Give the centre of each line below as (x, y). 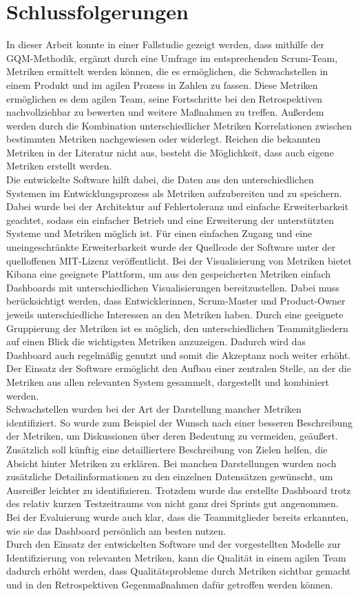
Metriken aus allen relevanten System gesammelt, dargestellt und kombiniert (168, 381)
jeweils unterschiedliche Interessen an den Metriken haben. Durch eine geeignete (175, 314)
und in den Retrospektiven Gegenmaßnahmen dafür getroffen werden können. (170, 584)
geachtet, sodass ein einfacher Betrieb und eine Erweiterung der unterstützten (170, 219)
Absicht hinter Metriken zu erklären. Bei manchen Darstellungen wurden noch (171, 463)
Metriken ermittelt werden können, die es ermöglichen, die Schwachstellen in (167, 71)
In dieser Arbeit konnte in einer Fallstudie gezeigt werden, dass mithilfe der (165, 44)
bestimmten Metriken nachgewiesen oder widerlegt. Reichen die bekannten (164, 139)
